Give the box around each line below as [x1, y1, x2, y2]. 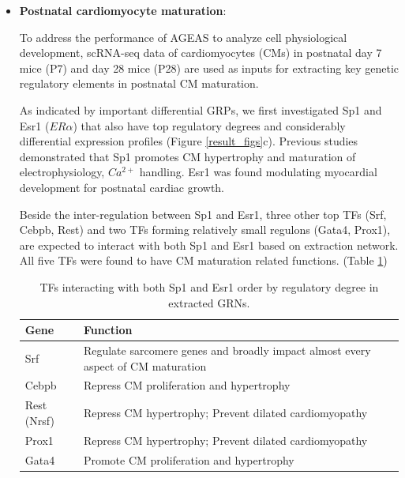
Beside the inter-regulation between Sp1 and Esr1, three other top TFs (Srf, [19, 205, 387, 222]
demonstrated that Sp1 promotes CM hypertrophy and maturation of [19, 148, 356, 164]
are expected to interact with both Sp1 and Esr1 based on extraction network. [19, 236, 399, 253]
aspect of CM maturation [83, 357, 207, 374]
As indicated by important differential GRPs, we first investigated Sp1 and [19, 101, 382, 118]
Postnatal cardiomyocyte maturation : [19, 2, 227, 18]
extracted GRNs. [168, 294, 250, 311]
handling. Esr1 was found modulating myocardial [139, 164, 377, 180]
